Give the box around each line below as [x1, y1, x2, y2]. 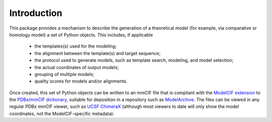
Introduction [9, 7, 62, 18]
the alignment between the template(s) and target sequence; [34, 50, 161, 56]
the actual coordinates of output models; [34, 64, 119, 70]
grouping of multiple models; [34, 71, 95, 77]
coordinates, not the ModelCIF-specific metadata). [9, 110, 114, 116]
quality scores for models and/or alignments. [34, 78, 128, 84]
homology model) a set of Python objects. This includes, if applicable [9, 31, 153, 37]
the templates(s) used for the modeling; [34, 43, 117, 49]
